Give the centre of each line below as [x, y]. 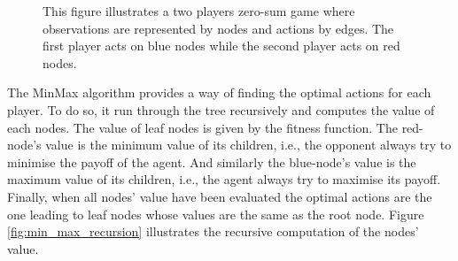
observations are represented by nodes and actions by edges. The [218, 28]
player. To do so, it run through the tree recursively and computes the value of [221, 109]
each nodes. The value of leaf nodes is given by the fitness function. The [202, 127]
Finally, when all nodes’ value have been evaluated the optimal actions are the [220, 196]
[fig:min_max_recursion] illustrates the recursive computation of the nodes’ [213, 231]
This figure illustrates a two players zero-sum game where [199, 11]
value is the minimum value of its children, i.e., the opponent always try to [248, 145]
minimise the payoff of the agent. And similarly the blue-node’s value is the [212, 161]
